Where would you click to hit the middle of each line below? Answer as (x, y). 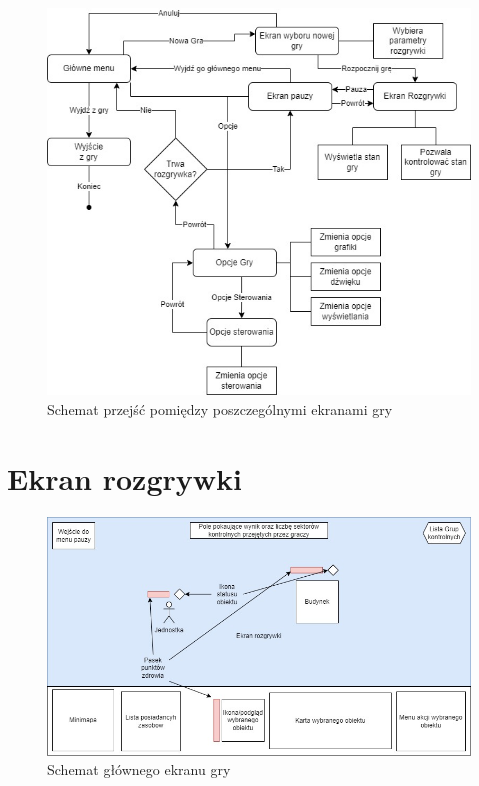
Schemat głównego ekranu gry (139, 769)
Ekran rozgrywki (124, 477)
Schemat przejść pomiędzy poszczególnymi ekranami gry (220, 408)
